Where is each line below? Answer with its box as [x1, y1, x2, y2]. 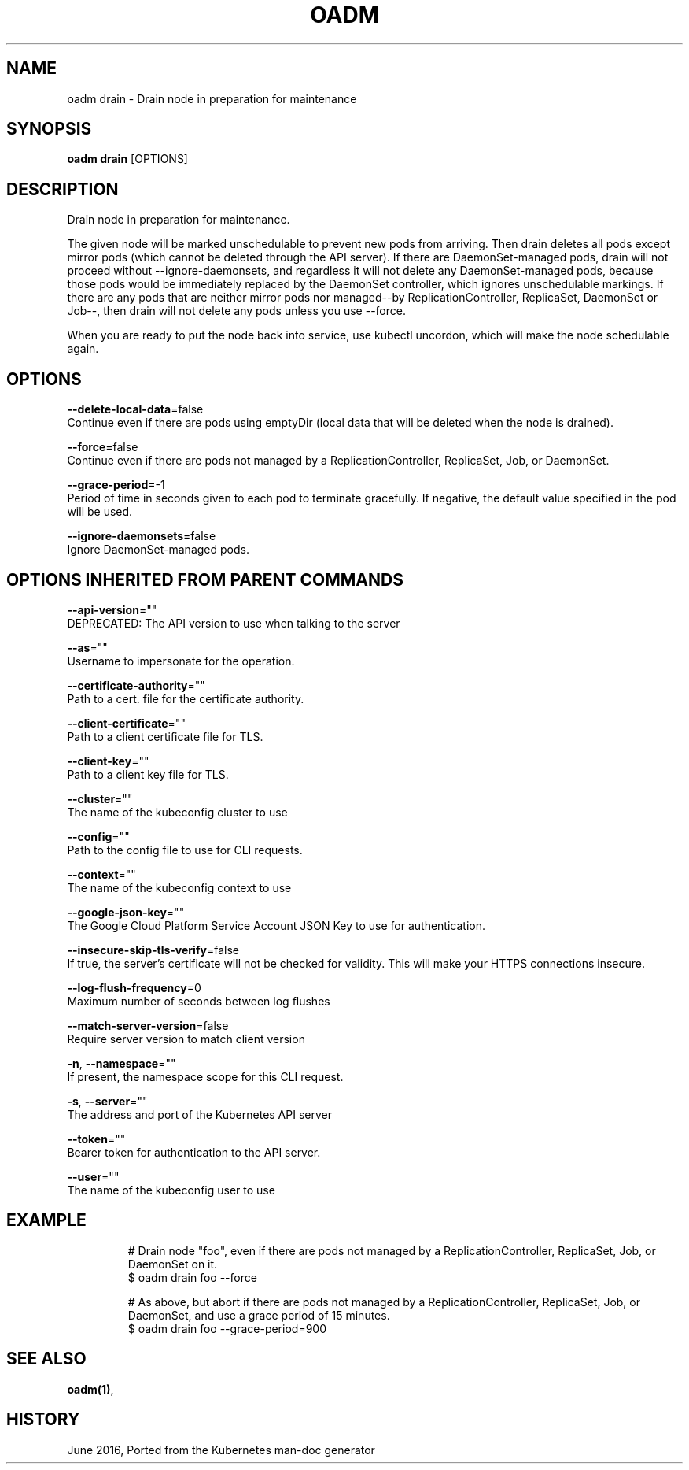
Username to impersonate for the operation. [67, 654, 295, 668]
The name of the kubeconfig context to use [67, 880, 292, 894]
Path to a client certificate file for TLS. [67, 729, 263, 743]
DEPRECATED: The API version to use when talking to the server [67, 616, 400, 630]
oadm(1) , [67, 1382, 114, 1396]
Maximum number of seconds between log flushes [67, 994, 330, 1008]
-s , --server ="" [67, 1094, 148, 1108]
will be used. [67, 505, 133, 519]
